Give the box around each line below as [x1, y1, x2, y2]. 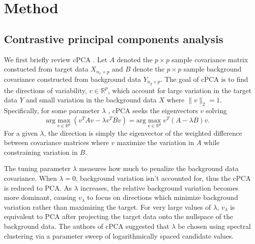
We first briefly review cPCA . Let [4, 54, 108, 64]
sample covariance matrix [171, 54, 248, 64]
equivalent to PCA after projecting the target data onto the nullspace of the [4, 211, 233, 221]
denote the [133, 64, 165, 74]
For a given [4, 127, 38, 138]
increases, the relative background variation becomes [80, 182, 239, 193]
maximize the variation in [116, 137, 194, 147]
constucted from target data [4, 64, 88, 74]
